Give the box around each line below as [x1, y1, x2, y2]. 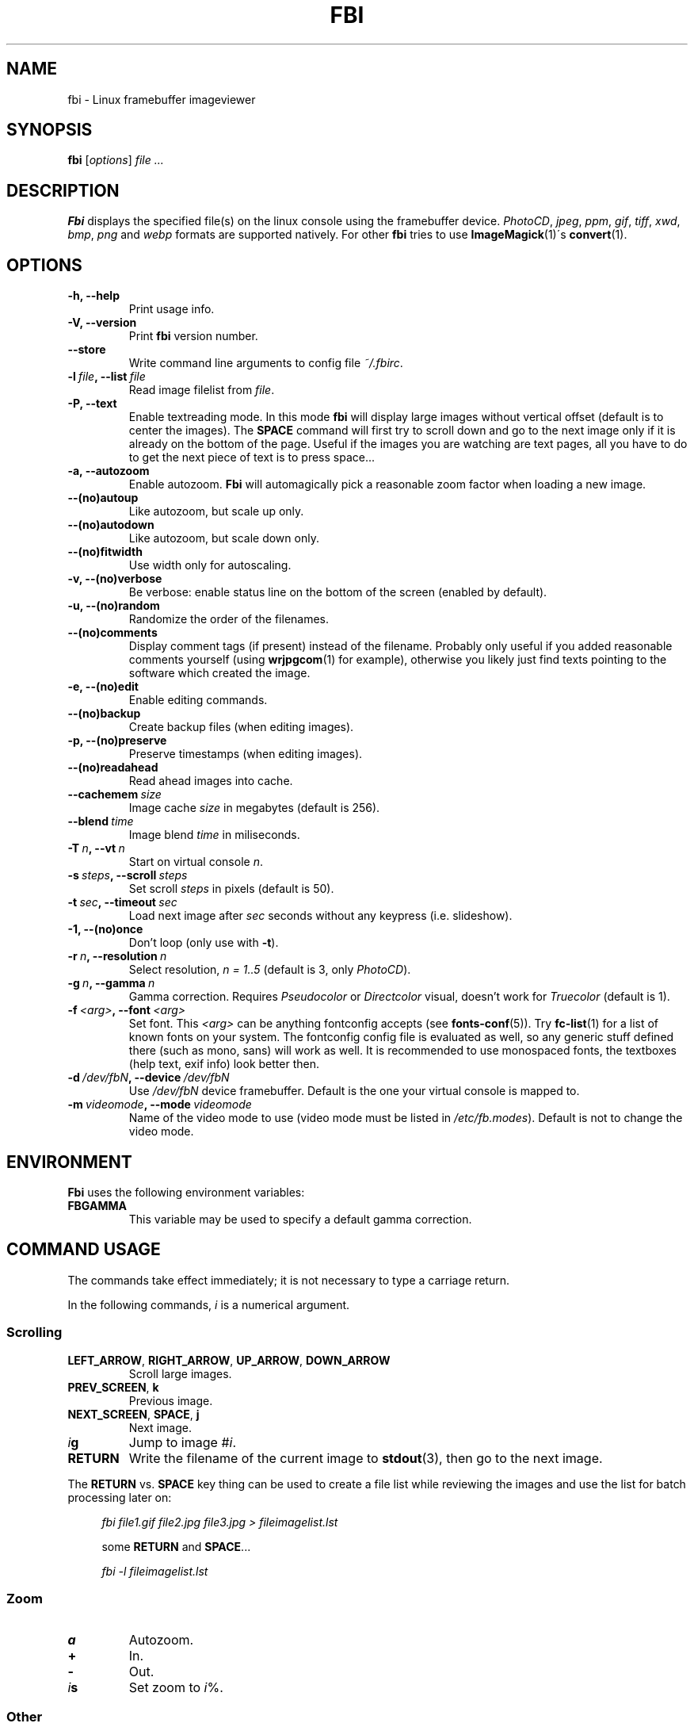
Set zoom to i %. [128, 1679, 223, 1696]
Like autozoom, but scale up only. [128, 504, 304, 519]
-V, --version [67, 316, 137, 330]
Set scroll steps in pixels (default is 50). [128, 882, 334, 896]
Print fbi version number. [128, 329, 258, 343]
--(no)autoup [67, 491, 139, 505]
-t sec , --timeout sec [67, 895, 177, 909]
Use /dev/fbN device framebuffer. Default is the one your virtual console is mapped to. [128, 1084, 580, 1098]
